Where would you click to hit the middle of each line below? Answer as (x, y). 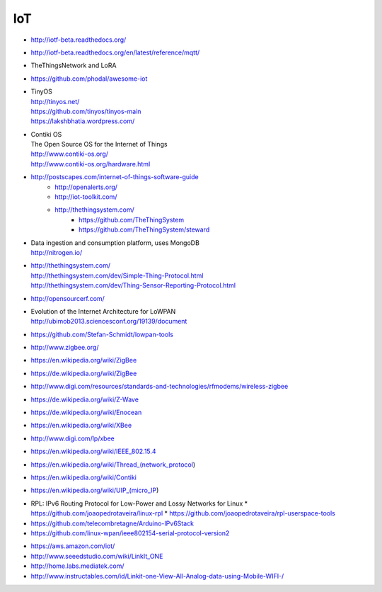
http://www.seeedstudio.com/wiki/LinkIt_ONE (97, 556)
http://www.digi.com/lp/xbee (73, 438)
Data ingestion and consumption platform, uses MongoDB (115, 243)
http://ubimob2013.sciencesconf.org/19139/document (109, 321)
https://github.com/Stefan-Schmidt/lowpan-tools (102, 334)
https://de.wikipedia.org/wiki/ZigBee (84, 373)
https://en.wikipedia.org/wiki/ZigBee (84, 360)
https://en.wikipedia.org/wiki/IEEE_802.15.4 (93, 451)
